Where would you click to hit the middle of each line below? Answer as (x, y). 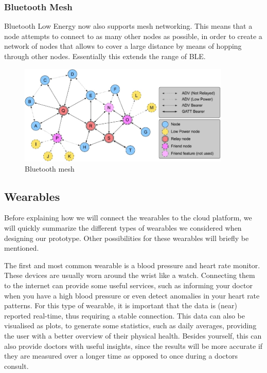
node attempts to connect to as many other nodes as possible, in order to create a (133, 36)
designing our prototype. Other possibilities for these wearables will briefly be (127, 238)
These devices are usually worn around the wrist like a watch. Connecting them (130, 275)
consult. (16, 366)
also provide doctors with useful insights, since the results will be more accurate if (133, 346)
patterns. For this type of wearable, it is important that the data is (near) (121, 305)
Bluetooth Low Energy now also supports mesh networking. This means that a (128, 26)
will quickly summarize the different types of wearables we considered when (123, 227)
